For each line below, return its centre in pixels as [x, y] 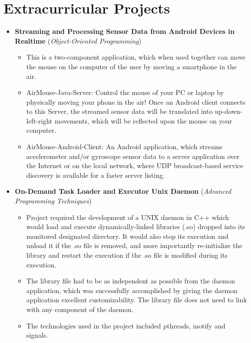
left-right [39, 120]
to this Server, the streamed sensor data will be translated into [119, 111]
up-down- [229, 111]
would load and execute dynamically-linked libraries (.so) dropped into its [136, 226]
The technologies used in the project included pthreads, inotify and [126, 325]
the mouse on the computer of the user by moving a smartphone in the [132, 66]
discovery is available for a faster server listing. [96, 175]
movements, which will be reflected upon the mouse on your [143, 120]
